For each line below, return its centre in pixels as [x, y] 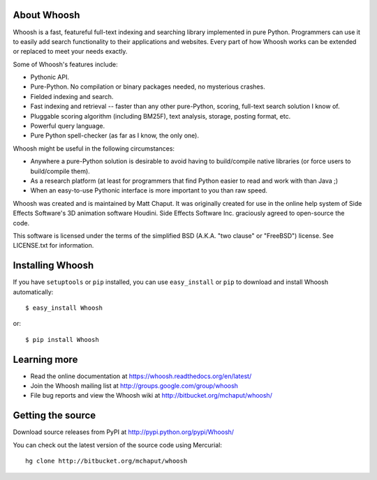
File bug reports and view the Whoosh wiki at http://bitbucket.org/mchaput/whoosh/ [151, 396]
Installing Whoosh [53, 265]
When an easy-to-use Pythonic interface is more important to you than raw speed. [149, 190]
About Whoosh [46, 15]
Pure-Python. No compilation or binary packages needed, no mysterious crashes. [148, 87]
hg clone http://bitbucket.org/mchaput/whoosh [106, 461]
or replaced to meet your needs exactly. [70, 52]
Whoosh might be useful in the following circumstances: [94, 148]
